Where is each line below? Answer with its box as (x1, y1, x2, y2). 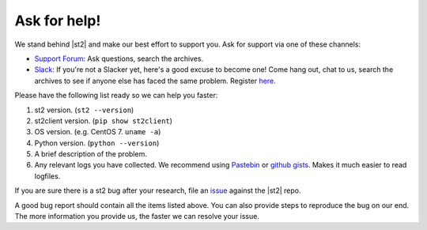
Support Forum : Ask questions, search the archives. (34, 54, 204, 63)
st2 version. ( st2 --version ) (34, 105, 134, 115)
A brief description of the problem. (34, 149, 148, 159)
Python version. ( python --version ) (34, 138, 160, 148)
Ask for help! (14, 12, 101, 29)
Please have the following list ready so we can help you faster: (14, 91, 218, 100)
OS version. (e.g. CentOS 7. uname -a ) (34, 127, 161, 137)
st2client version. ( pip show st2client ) (34, 115, 173, 126)
